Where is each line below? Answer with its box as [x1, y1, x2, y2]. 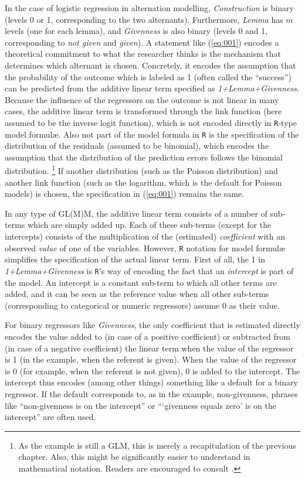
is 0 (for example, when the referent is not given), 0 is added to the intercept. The [5, 364, 300, 377]
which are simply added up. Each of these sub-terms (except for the [27, 218, 272, 231]
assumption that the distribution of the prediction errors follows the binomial [5, 151, 283, 163]
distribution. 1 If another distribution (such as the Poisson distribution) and [5, 163, 278, 177]
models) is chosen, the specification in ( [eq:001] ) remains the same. [5, 187, 245, 200]
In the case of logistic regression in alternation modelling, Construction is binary [5, 2, 294, 13]
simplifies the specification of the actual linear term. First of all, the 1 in [5, 253, 265, 265]
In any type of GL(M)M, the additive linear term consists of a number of [5, 207, 267, 219]
